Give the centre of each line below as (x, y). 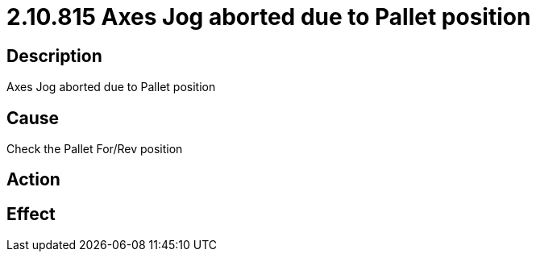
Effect (31, 214)
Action (33, 180)
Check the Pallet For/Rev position (95, 149)
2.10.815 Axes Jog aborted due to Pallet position (269, 17)
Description (54, 56)
